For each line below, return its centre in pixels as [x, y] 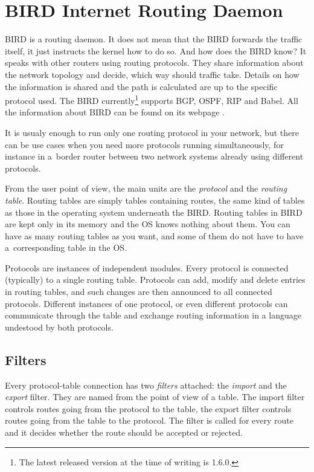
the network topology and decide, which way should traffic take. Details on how [152, 74]
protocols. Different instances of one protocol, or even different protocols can [146, 303]
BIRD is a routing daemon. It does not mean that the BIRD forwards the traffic [154, 39]
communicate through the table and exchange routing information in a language [153, 315]
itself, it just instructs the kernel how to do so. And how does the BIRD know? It [156, 50]
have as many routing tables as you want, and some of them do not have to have [154, 235]
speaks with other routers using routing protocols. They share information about [154, 63]
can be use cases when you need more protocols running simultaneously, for [144, 144]
